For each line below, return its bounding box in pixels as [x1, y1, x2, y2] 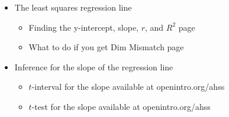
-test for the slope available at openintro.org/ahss [31, 100, 211, 112]
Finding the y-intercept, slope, [28, 21, 139, 33]
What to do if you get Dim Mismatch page [28, 41, 184, 53]
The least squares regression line [14, 1, 132, 13]
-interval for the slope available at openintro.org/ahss [31, 80, 225, 93]
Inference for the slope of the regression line [14, 60, 173, 73]
